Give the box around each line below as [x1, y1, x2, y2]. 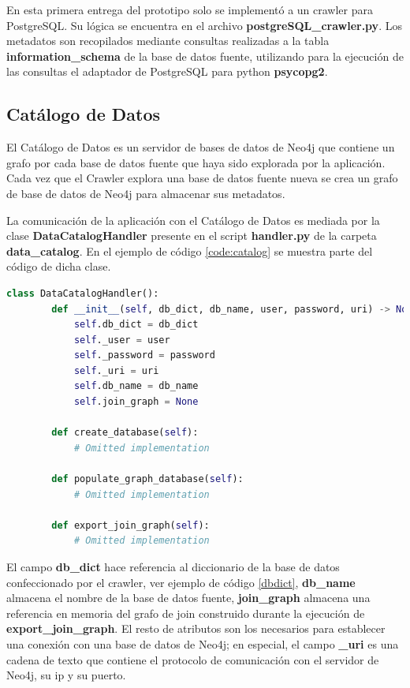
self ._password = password [73, 350, 215, 361]
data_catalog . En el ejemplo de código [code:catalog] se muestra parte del [6, 242, 373, 259]
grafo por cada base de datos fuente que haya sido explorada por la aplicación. [6, 154, 386, 170]
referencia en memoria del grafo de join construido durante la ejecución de [6, 604, 365, 621]
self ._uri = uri [73, 365, 159, 376]
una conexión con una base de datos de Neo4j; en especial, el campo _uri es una [6, 635, 399, 652]
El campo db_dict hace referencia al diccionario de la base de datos [6, 559, 340, 575]
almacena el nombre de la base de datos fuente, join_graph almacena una [6, 589, 371, 606]
